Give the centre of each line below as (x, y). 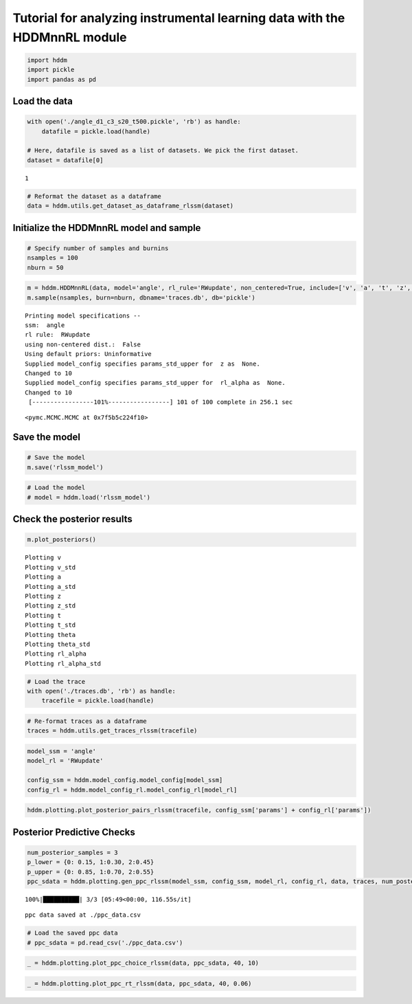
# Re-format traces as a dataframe (87, 721)
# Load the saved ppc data (72, 933)
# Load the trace (56, 681)
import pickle (51, 70)
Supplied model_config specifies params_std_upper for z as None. (142, 364)
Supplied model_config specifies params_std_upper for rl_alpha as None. (155, 383)
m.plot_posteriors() (61, 540)
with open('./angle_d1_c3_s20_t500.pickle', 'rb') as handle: (134, 122)
